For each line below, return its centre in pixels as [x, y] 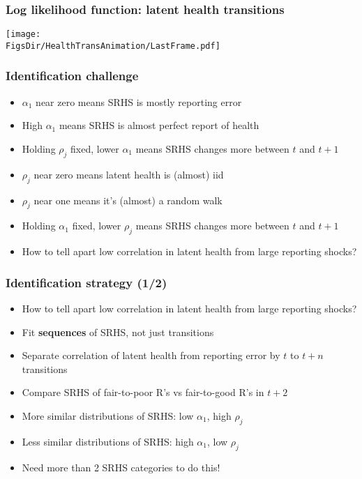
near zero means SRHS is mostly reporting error [139, 101]
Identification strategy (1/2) [86, 282]
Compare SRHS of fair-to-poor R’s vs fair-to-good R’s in [143, 392]
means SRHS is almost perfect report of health [159, 125]
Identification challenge [72, 76]
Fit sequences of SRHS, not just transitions [118, 332]
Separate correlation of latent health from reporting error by [151, 355]
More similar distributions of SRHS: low [108, 415]
